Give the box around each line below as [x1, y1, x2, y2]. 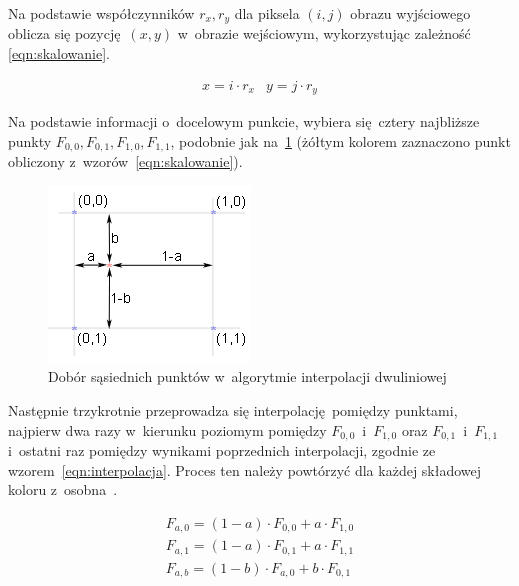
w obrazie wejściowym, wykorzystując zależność [177, 23, 471, 44]
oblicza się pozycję [8, 23, 121, 44]
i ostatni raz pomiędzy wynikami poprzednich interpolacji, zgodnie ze [8, 440, 436, 460]
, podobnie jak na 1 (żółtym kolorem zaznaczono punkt [170, 130, 511, 151]
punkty [8, 130, 52, 151]
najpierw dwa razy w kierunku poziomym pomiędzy [8, 419, 327, 440]
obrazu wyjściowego [350, 3, 471, 23]
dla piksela [234, 3, 300, 23]
